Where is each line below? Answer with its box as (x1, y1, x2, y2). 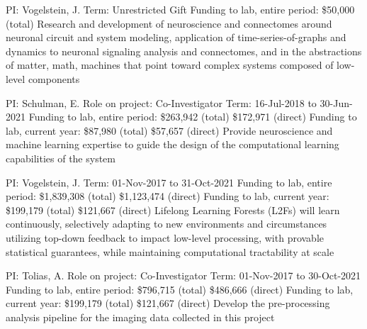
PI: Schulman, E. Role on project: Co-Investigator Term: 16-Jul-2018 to (6, 95, 317, 110)
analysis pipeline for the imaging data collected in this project (6, 309, 275, 324)
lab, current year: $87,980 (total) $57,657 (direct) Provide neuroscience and (6, 123, 333, 138)
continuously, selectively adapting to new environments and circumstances (6, 216, 327, 231)
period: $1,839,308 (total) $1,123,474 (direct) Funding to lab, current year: (6, 189, 329, 203)
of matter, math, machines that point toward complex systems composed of (6, 57, 334, 72)
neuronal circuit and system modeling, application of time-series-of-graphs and (6, 30, 346, 45)
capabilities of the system (6, 150, 115, 165)
